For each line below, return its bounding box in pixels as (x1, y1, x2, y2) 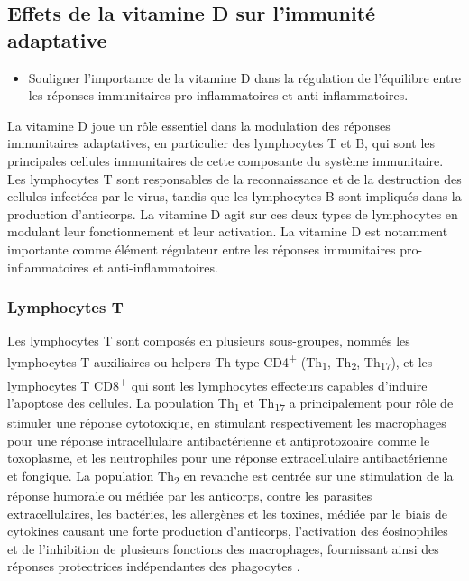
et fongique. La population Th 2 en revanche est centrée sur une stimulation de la (7, 466, 454, 487)
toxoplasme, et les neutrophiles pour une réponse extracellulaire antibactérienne (7, 448, 448, 467)
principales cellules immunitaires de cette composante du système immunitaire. (7, 151, 444, 170)
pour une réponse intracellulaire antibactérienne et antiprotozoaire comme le (7, 430, 430, 449)
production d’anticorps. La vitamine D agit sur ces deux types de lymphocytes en (7, 204, 458, 223)
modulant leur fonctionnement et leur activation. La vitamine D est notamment (7, 222, 448, 241)
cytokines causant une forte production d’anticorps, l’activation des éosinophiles (7, 521, 448, 540)
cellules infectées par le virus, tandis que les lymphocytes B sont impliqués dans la (7, 187, 462, 206)
